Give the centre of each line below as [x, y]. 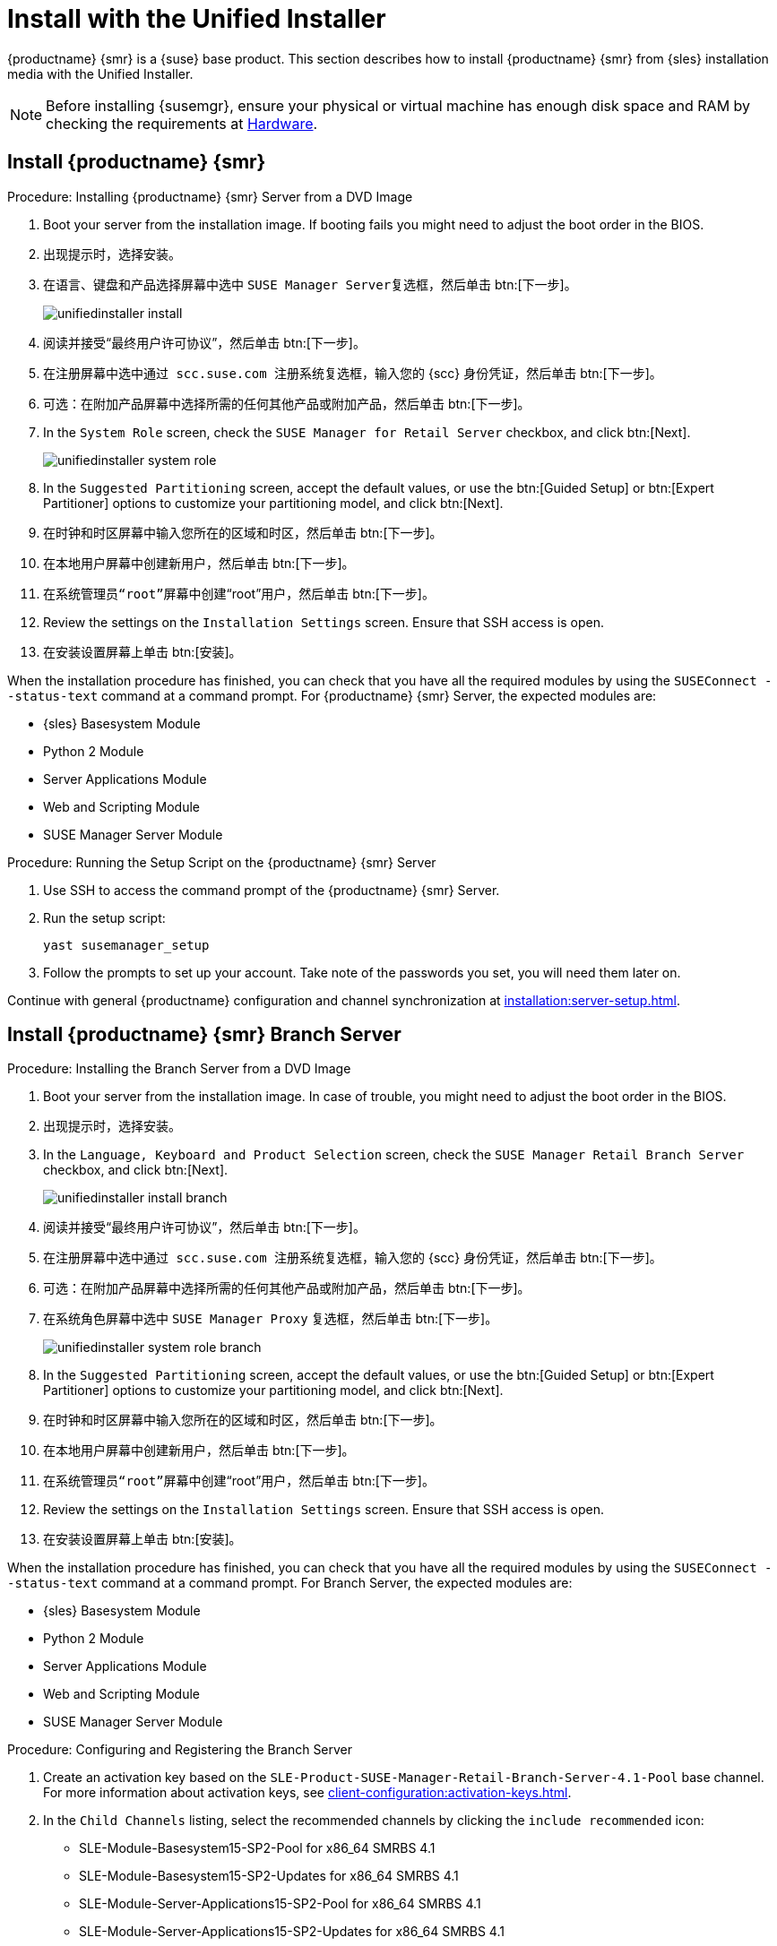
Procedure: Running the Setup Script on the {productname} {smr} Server [222, 862]
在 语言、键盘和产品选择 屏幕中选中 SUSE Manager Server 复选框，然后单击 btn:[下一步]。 [310, 284]
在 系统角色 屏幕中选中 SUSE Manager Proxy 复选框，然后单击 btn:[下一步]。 [271, 1319]
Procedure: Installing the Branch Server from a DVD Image [179, 1069]
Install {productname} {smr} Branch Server [204, 1035]
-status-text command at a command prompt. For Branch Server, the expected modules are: [290, 1583]
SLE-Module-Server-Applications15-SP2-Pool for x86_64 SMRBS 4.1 [280, 1904]
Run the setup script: [104, 917]
